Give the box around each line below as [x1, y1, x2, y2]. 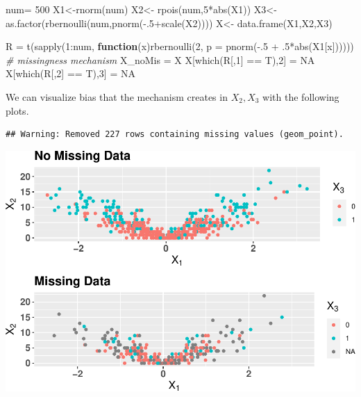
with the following [262, 89, 339, 104]
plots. [6, 103, 29, 118]
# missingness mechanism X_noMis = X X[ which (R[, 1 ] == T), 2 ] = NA [6, 52, 315, 67]
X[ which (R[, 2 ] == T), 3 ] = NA [6, 66, 135, 81]
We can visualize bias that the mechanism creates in [6, 89, 228, 104]
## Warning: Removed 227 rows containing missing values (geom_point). [6, 129, 344, 140]
